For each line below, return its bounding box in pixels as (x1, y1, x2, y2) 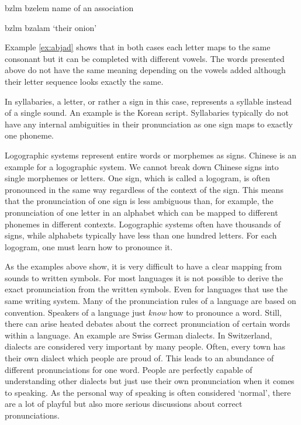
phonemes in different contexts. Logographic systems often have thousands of (5, 217, 281, 230)
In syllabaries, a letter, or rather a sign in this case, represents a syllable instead (5, 95, 292, 107)
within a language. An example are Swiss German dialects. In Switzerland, (5, 329, 272, 341)
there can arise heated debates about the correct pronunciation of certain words (5, 317, 290, 330)
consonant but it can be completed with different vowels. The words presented (5, 52, 285, 64)
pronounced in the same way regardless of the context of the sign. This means (5, 183, 283, 195)
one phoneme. (5, 129, 54, 141)
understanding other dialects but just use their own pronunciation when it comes (5, 375, 295, 387)
